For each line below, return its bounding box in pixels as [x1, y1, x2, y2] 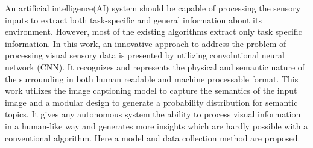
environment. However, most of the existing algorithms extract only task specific [5, 25, 302, 38]
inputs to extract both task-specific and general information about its [5, 13, 262, 26]
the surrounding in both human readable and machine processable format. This [5, 72, 299, 85]
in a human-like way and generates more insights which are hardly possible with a [5, 119, 308, 132]
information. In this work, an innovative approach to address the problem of [5, 37, 286, 49]
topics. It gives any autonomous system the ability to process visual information [5, 108, 301, 120]
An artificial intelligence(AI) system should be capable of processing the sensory [5, 2, 301, 14]
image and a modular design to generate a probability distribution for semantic [5, 96, 298, 108]
